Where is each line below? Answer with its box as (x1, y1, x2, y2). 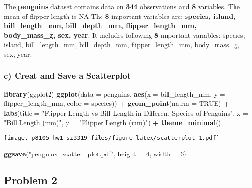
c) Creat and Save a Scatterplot (4, 69, 131, 82)
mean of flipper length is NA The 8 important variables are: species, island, (4, 11, 235, 21)
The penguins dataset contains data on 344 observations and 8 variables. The (4, 1, 240, 11)
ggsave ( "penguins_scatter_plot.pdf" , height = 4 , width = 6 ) (4, 148, 186, 158)
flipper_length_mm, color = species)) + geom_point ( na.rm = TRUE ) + (4, 98, 230, 108)
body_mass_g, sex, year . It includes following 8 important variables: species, (4, 30, 245, 40)
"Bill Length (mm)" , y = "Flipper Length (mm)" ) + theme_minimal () (4, 117, 221, 127)
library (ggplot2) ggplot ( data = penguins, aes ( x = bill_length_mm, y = (4, 88, 225, 99)
